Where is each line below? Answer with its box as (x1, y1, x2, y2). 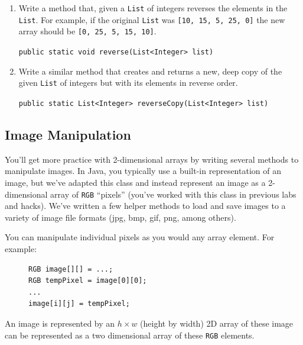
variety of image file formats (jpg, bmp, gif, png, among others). (5, 211, 236, 223)
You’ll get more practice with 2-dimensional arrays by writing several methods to (5, 153, 299, 165)
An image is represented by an (5, 317, 115, 329)
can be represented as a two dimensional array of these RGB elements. (5, 328, 255, 341)
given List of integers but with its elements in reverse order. (18, 76, 238, 89)
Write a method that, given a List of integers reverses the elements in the (18, 2, 288, 14)
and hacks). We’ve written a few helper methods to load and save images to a (5, 199, 286, 212)
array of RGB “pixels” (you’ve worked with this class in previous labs (50, 188, 297, 200)
